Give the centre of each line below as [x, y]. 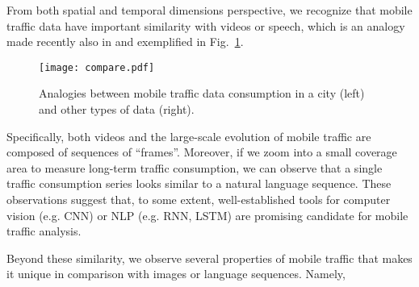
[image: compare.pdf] [97, 67]
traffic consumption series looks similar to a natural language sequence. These [199, 183]
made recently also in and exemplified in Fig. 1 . [125, 42]
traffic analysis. [44, 231]
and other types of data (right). [117, 109]
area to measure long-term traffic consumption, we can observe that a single [195, 167]
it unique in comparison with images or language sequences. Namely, [176, 274]
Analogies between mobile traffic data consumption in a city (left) [202, 93]
